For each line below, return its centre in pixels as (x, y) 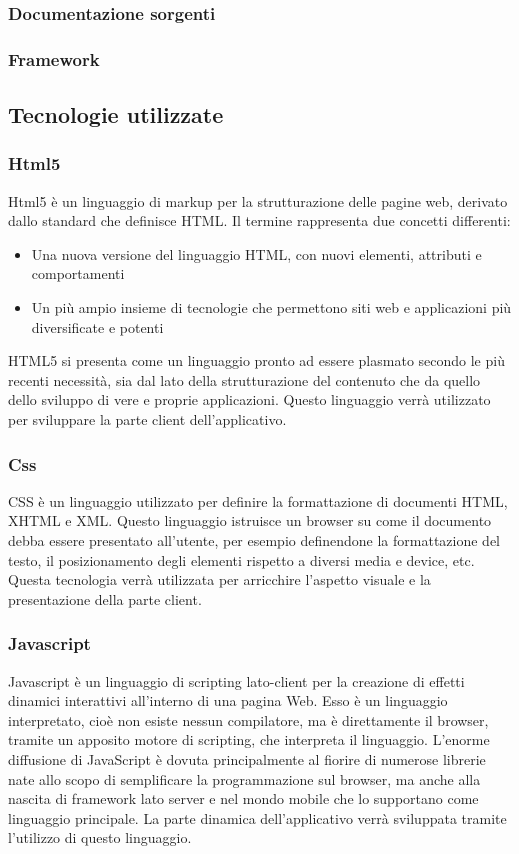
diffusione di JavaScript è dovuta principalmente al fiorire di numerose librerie (247, 759)
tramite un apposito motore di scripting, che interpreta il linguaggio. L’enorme (249, 739)
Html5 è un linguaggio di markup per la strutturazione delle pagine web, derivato (258, 200)
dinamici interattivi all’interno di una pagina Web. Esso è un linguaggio (228, 700)
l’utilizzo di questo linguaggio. (100, 837)
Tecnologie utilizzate (116, 114)
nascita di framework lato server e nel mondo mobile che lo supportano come (243, 798)
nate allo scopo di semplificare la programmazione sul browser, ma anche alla (244, 778)
